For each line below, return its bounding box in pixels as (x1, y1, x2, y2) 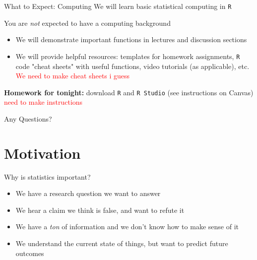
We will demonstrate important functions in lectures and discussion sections (15, 34, 247, 45)
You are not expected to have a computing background (4, 17, 171, 28)
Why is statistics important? (4, 171, 91, 182)
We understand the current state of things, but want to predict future (15, 238, 228, 249)
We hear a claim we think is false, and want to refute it (15, 204, 185, 215)
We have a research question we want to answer (15, 188, 161, 198)
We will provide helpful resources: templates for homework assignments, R (15, 51, 240, 61)
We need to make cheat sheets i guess (15, 70, 130, 81)
